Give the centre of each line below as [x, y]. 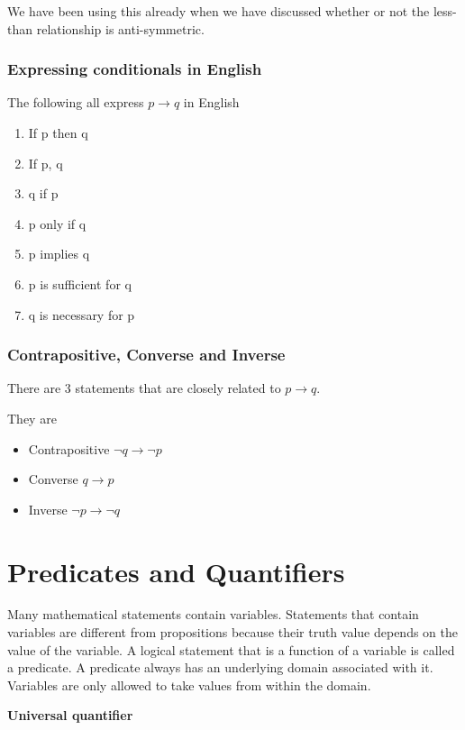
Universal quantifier [70, 715]
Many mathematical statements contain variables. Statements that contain [213, 614]
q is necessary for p [82, 314]
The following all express [76, 102]
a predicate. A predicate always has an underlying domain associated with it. [220, 667]
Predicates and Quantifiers [176, 571]
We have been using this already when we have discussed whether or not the [219, 11]
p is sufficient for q [80, 283]
